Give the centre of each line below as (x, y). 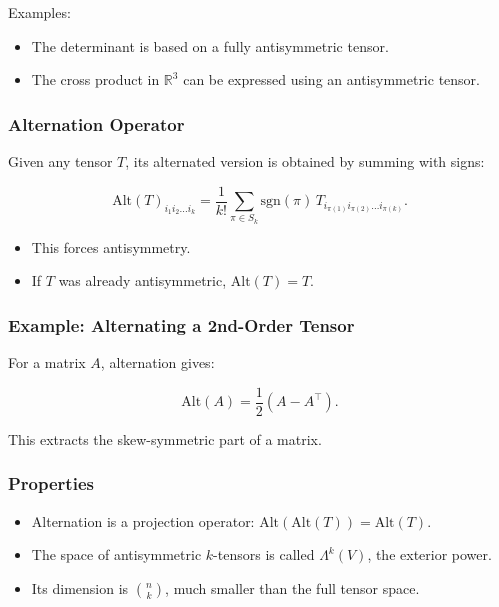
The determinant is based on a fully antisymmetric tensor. (210, 45)
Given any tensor (60, 161)
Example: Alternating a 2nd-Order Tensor (181, 324)
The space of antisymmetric (116, 554)
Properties (51, 483)
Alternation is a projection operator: (143, 520)
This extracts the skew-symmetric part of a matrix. (165, 438)
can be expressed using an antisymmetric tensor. (331, 79)
